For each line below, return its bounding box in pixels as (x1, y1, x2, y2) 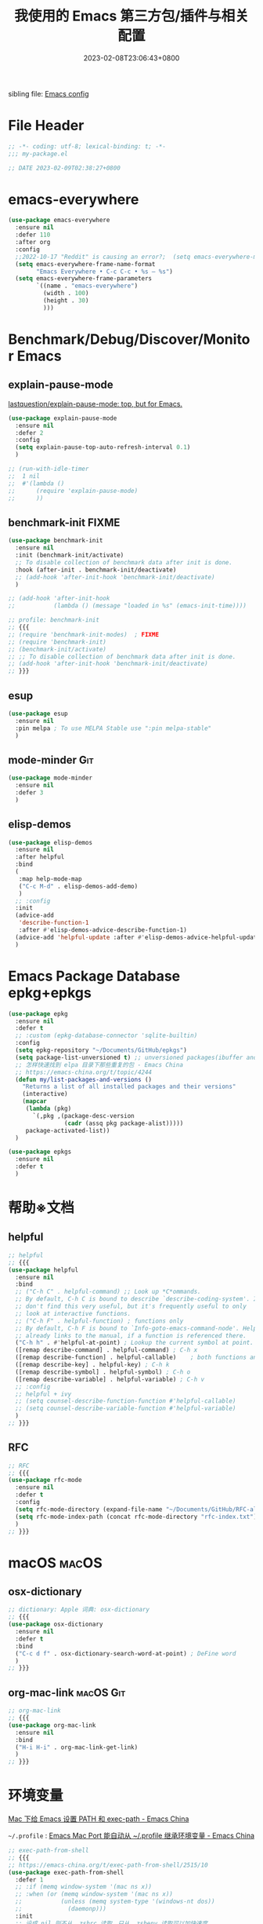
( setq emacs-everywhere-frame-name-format (15, 260, 156, 268)
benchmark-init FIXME (8, 516, 121, 529)
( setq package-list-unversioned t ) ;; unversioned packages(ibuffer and (15, 1053, 258, 1061)
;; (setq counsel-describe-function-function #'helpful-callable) (15, 1397, 236, 1405)
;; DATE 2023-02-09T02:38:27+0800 (8, 164, 121, 172)
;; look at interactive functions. (15, 1309, 131, 1317)
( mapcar (22, 1097, 47, 1105)
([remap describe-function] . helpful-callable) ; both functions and (15, 1353, 261, 1362)
